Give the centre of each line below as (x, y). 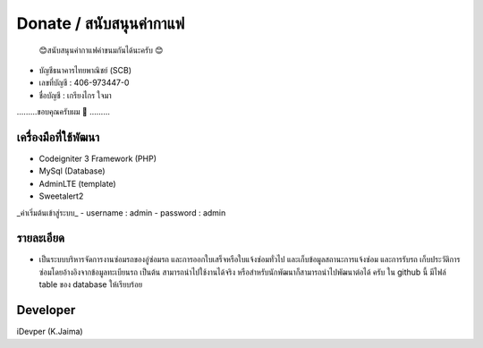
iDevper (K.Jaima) (50, 332)
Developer (46, 310)
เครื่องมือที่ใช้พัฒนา (58, 137)
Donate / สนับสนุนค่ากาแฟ (101, 23)
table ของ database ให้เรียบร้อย (91, 284)
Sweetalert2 (61, 196)
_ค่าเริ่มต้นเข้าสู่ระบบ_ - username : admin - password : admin (121, 212)
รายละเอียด (41, 238)
